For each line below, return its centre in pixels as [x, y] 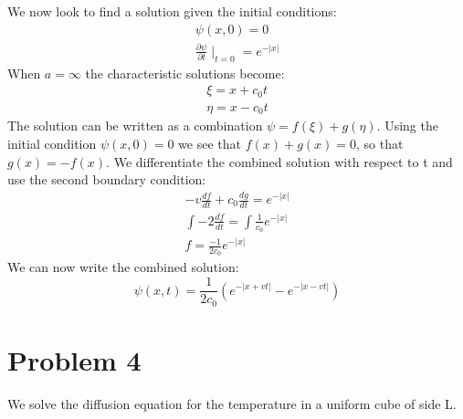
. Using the [407, 126]
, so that [379, 143]
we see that [210, 143]
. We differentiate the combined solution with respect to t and [279, 161]
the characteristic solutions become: [185, 73]
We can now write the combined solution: [123, 267]
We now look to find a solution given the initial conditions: [172, 11]
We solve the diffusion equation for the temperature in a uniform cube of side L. [232, 403]
